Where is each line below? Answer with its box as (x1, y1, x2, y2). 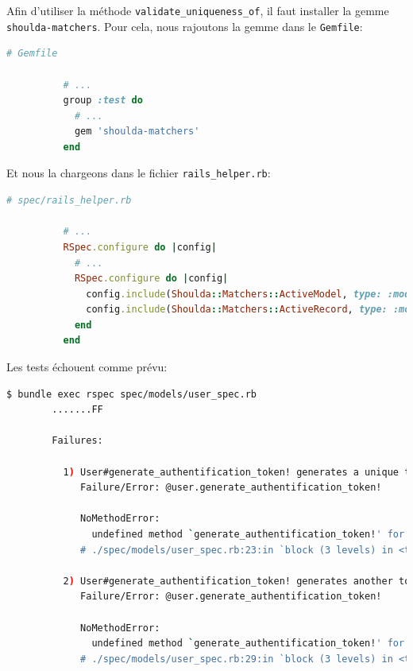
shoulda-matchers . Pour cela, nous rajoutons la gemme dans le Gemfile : (6, 17, 363, 34)
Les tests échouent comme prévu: (6, 359, 168, 375)
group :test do (63, 95, 143, 107)
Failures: (52, 435, 103, 447)
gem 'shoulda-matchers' (74, 126, 200, 138)
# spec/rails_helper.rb (6, 195, 132, 207)
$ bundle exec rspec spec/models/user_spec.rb (6, 388, 257, 400)
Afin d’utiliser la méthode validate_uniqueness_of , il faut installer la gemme (6, 2, 389, 18)
